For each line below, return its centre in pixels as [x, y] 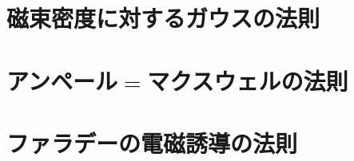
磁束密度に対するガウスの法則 [163, 18]
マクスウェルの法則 [248, 80]
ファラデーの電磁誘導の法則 [152, 142]
